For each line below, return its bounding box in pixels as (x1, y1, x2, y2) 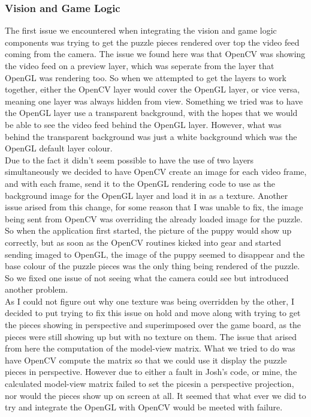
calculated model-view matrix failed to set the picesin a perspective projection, (5, 377, 294, 390)
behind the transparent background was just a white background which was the (5, 130, 297, 142)
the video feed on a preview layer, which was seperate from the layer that (5, 59, 274, 72)
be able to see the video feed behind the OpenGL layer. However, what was (5, 118, 282, 130)
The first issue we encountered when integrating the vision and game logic (5, 24, 277, 37)
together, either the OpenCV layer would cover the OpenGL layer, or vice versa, (5, 83, 300, 96)
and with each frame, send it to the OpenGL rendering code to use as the (5, 177, 275, 189)
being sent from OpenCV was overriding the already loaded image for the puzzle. (5, 212, 303, 225)
